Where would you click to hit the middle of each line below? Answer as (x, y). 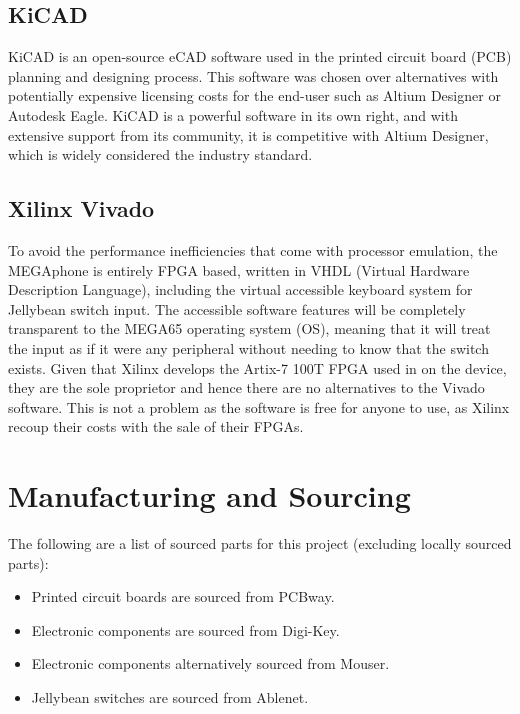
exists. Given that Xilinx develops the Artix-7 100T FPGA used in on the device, (257, 367)
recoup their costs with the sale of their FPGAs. (156, 426)
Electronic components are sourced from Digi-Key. (185, 629)
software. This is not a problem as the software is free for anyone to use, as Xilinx (259, 406)
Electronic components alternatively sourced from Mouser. (210, 663)
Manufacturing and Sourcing (209, 495)
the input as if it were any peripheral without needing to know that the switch (248, 347)
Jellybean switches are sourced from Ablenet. (170, 697)
